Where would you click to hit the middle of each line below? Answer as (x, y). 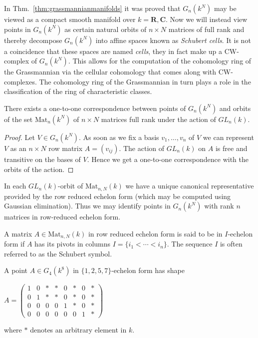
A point (16, 270)
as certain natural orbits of (106, 29)
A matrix (18, 233)
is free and (231, 148)
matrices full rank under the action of (158, 119)
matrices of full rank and (206, 29)
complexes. (20, 81)
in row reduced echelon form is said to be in (155, 233)
